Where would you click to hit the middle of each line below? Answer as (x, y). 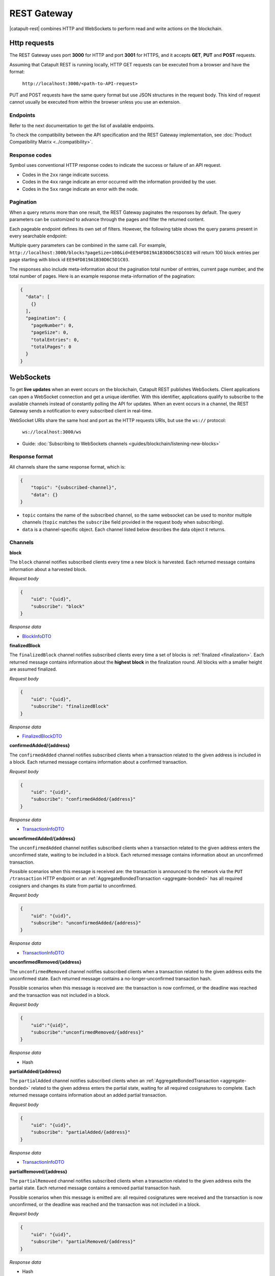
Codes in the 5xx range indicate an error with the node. (80, 189)
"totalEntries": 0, (55, 340)
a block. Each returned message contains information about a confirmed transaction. (99, 762)
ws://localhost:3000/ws (52, 432)
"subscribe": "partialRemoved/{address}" (83, 1242)
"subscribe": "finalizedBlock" (70, 706)
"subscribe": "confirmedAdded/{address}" (83, 799)
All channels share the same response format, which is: (67, 467)
